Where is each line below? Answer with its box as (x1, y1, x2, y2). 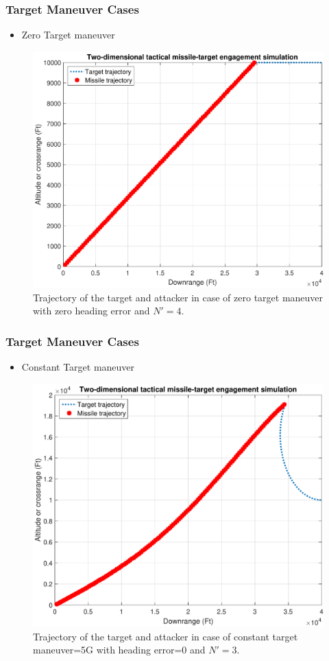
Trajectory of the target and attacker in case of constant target (33, 629, 298, 643)
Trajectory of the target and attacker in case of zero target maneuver (33, 290, 324, 304)
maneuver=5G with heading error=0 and (33, 642, 206, 657)
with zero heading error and (33, 303, 150, 318)
